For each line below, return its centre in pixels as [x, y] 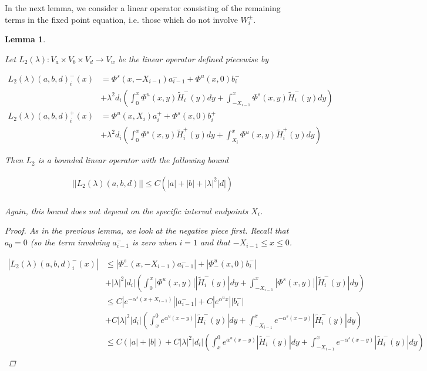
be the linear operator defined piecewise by [194, 58]
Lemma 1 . [25, 39]
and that [215, 242]
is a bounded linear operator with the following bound [133, 160]
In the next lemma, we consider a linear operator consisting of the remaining [143, 8]
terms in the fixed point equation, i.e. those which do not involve [121, 19]
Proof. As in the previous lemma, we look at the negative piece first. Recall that [147, 230]
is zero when [154, 242]
